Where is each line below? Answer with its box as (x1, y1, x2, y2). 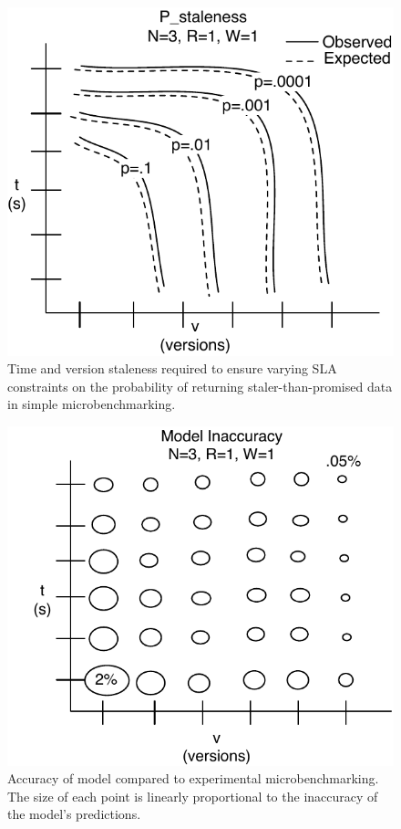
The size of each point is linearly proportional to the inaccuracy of (7, 786, 378, 805)
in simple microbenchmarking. (7, 394, 176, 414)
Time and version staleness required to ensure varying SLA (7, 359, 337, 378)
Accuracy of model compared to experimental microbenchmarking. (7, 769, 379, 788)
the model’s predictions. (7, 804, 141, 824)
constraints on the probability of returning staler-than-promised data (7, 376, 393, 395)
